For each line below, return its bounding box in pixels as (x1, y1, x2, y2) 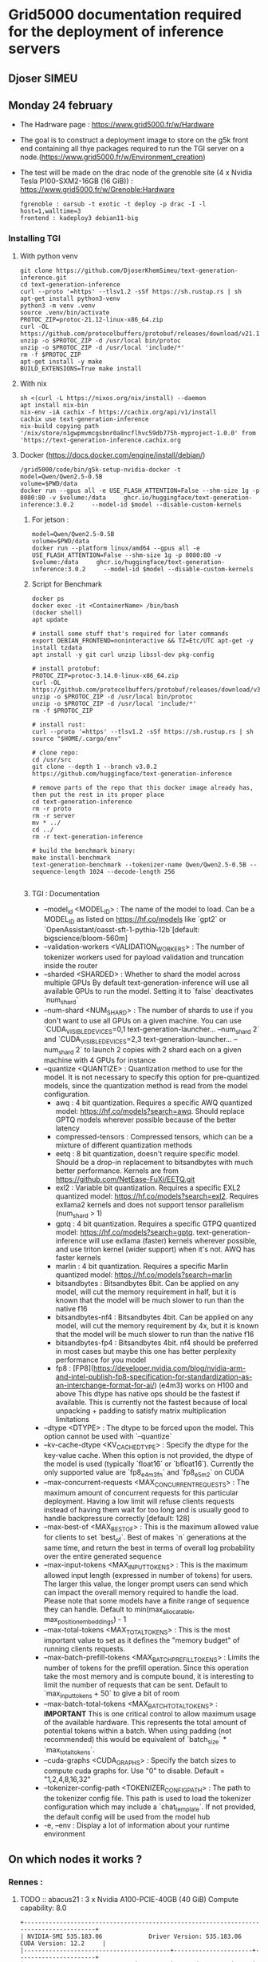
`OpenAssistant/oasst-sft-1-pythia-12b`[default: (43, 925, 200, 935)
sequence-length (31, 867, 86, 875)
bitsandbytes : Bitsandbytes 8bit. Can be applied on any (55, 1278, 239, 1287)
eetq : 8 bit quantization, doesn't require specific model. (55, 1149, 240, 1159)
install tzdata (31, 643, 82, 651)
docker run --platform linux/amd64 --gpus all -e (31, 544, 201, 552)
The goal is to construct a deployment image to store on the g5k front (19, 135, 249, 145)
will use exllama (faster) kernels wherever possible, (89, 1235, 258, 1245)
